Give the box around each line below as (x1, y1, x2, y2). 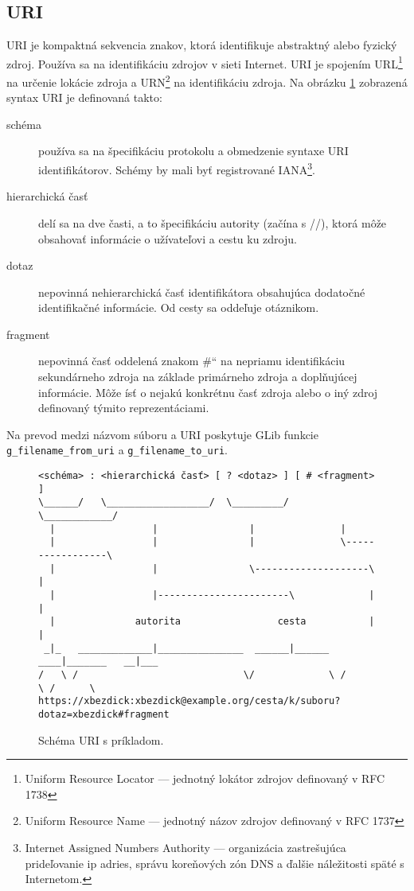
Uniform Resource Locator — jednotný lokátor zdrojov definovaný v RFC (25, 770, 385, 787)
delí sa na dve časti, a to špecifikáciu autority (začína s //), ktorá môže (38, 214, 387, 231)
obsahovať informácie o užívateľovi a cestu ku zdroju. (38, 230, 297, 247)
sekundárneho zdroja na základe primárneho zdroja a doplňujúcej (38, 368, 357, 385)
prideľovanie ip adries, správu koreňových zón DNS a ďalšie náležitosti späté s (25, 854, 404, 871)
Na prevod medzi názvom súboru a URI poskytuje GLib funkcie (6, 426, 318, 442)
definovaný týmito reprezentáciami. (38, 399, 209, 416)
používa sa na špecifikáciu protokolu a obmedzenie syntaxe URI (38, 142, 349, 159)
